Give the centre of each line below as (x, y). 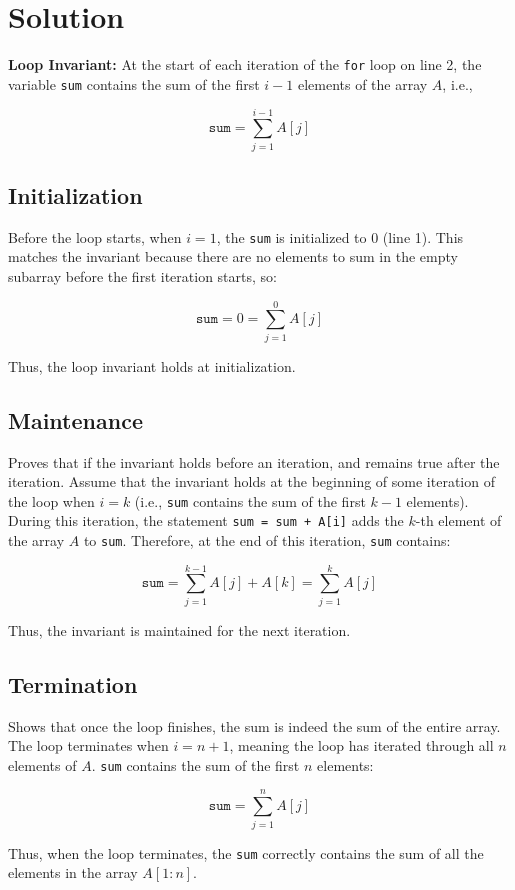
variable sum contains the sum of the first (134, 83)
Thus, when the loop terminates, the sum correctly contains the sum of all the (246, 852)
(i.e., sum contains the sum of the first (250, 500)
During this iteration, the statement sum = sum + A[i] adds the (206, 520)
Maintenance (75, 419)
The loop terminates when (88, 745)
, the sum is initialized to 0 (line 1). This (340, 236)
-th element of (458, 520)
